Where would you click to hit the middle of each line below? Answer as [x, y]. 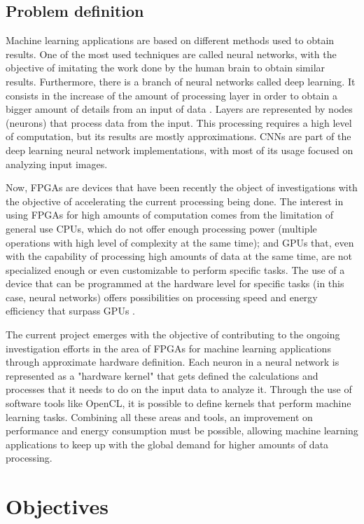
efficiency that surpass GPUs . [70, 311]
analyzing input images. [57, 164]
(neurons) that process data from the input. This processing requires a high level [179, 122]
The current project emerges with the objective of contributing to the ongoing [173, 335]
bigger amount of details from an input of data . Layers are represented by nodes [179, 109]
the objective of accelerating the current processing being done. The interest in [175, 201]
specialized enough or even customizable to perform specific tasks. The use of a [175, 269]
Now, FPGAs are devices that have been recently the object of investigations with [182, 187]
